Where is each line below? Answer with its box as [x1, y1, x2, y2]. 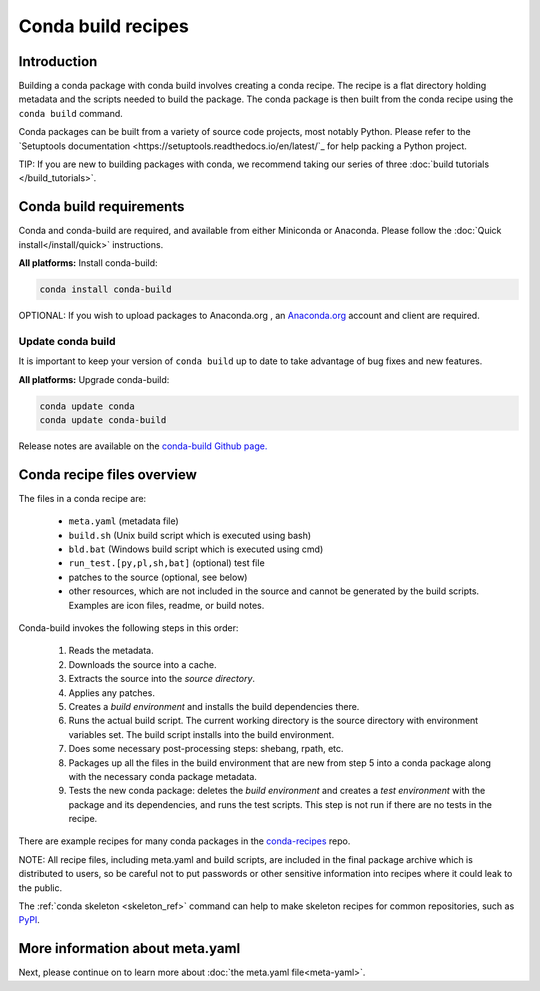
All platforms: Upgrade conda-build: [18, 373, 170, 385]
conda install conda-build [39, 284, 172, 295]
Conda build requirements [18, 198, 185, 215]
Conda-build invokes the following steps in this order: [18, 621, 239, 634]
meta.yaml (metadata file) [68, 515, 179, 527]
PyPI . [18, 914, 40, 926]
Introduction [18, 53, 98, 70]
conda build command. [18, 107, 124, 119]
